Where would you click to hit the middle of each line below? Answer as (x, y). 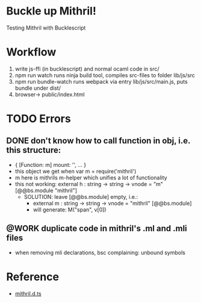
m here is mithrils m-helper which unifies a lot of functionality (91, 177)
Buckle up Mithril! (51, 11)
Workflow (31, 52)
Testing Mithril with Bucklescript (46, 28)
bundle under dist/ (38, 88)
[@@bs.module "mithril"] (46, 190)
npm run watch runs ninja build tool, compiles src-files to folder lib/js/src (105, 75)
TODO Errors (39, 119)
